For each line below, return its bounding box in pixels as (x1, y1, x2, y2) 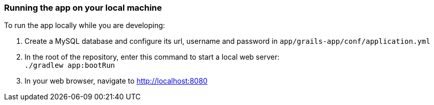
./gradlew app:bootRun (25, 61, 115, 70)
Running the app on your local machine (4, 3, 162, 13)
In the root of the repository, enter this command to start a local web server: (25, 52, 280, 62)
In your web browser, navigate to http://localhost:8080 (25, 76, 208, 86)
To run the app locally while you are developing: (4, 21, 165, 30)
